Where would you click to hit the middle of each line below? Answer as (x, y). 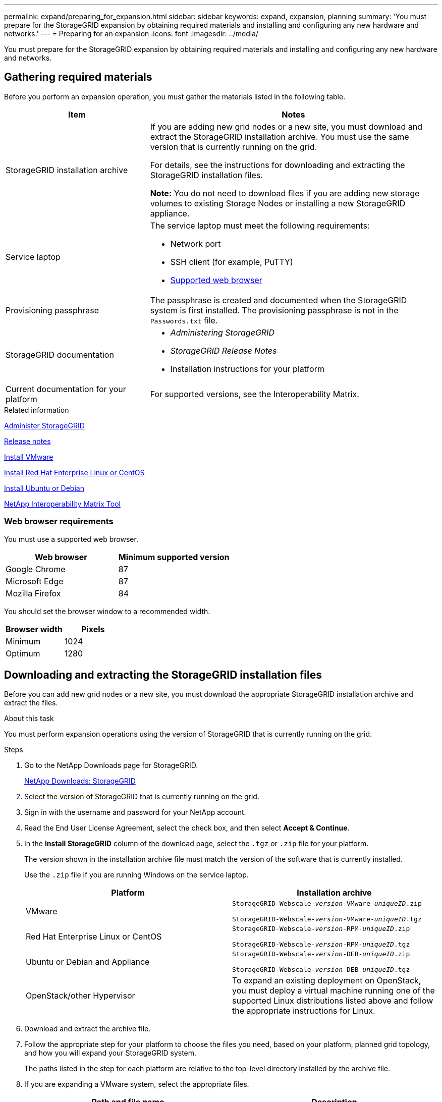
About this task (29, 719)
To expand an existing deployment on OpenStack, (327, 981)
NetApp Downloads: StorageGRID (80, 781)
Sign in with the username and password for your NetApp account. (135, 812)
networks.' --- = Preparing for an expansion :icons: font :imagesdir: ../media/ (131, 34)
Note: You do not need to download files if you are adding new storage (285, 193)
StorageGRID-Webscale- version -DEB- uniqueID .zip (321, 954)
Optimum (23, 653)
